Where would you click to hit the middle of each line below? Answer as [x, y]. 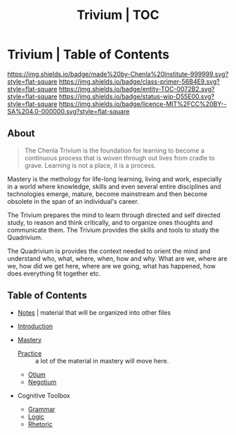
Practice [29, 353]
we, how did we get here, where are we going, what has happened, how [112, 266]
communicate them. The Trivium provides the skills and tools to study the [113, 230]
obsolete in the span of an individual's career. [73, 201]
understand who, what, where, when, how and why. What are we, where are [117, 258]
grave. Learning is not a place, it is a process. [90, 165]
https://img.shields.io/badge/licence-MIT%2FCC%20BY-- [143, 104]
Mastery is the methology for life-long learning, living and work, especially [115, 178]
